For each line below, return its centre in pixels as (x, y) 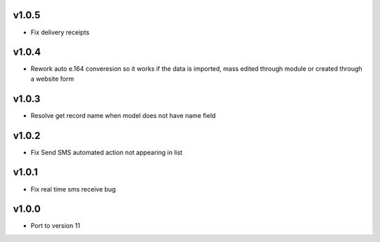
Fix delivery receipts (60, 32)
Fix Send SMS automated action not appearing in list (107, 152)
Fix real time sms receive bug (73, 189)
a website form (52, 79)
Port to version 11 (55, 226)
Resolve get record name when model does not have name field (123, 115)
